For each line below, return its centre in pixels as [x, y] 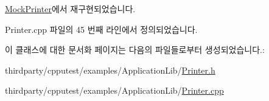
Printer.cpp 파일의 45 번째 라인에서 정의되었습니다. [101, 29]
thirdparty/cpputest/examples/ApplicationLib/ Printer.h [110, 70]
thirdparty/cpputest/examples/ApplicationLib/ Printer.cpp [114, 90]
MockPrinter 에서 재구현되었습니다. [70, 9]
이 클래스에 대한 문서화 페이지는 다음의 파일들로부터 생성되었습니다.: [135, 50]
